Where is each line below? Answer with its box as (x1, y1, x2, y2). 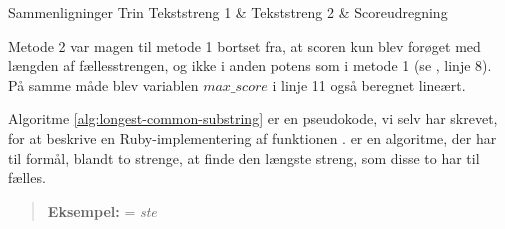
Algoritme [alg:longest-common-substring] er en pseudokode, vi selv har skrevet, (8, 108, 498, 129)
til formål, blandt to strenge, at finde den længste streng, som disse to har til (8, 147, 480, 168)
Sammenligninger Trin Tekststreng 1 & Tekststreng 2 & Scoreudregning (8, 2, 448, 22)
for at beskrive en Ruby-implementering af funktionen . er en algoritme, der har (8, 127, 497, 148)
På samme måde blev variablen (8, 74, 199, 95)
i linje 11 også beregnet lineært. (272, 74, 466, 95)
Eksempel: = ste (47, 200, 157, 221)
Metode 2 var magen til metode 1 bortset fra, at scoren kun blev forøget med (8, 35, 481, 56)
